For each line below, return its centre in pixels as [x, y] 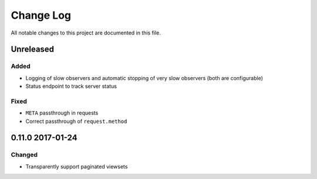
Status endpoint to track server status [71, 86]
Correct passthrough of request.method [76, 121]
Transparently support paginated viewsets [77, 166]
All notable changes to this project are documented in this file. [86, 33]
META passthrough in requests [62, 113]
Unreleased [33, 49]
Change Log [41, 15]
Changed [24, 155]
